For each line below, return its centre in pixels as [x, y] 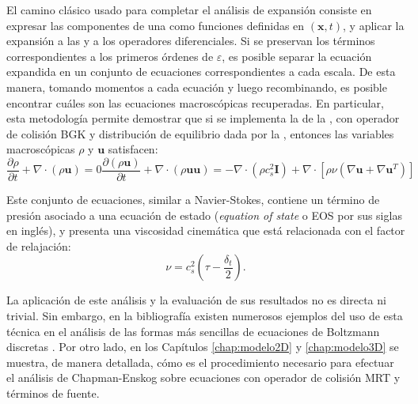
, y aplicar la [374, 25]
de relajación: [39, 245]
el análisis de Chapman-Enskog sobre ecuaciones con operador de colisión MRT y [203, 378]
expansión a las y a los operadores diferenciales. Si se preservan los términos [191, 41]
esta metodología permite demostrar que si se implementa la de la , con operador [203, 118]
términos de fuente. [53, 393]
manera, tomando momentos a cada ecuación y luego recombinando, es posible [197, 87]
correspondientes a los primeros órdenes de [110, 56]
